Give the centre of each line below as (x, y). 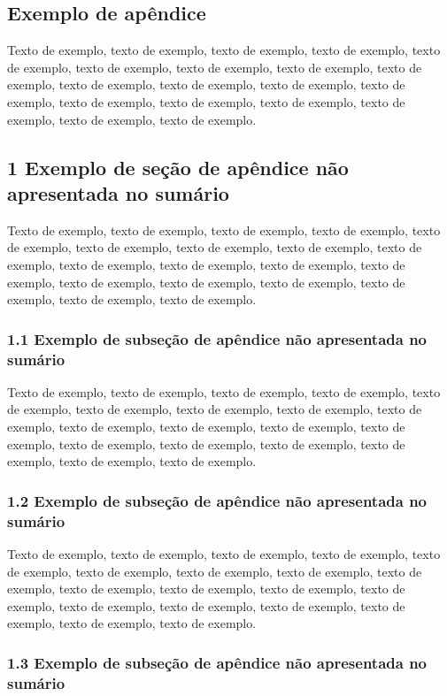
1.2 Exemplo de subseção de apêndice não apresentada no (217, 500)
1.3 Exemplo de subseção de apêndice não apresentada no (217, 662)
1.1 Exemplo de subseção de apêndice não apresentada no (217, 338)
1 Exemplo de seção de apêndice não (178, 167)
